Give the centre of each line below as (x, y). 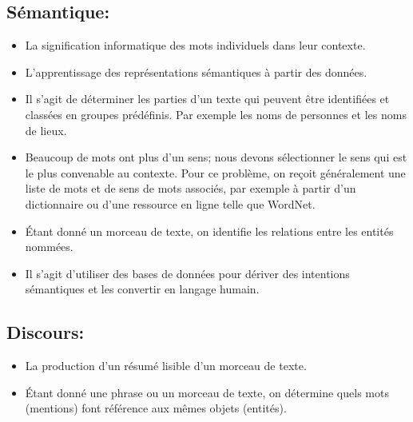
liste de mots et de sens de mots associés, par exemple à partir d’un (191, 188)
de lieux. (46, 130)
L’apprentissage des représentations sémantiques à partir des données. (196, 72)
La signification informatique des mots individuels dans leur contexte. (195, 45)
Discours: (46, 332)
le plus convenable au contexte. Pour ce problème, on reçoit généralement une (215, 172)
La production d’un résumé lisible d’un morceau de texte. (166, 366)
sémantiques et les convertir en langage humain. (142, 289)
